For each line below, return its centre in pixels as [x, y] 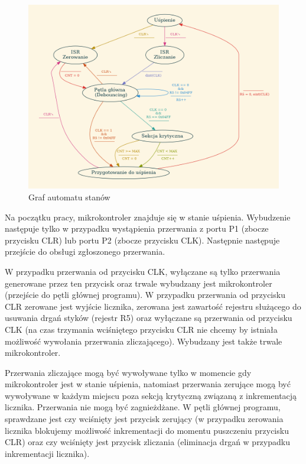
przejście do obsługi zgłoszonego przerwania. [85, 252]
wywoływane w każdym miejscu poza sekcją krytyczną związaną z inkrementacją [151, 395]
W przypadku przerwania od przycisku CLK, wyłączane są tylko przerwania [143, 271]
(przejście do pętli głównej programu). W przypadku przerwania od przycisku [145, 295]
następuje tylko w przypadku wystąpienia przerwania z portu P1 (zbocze [137, 228]
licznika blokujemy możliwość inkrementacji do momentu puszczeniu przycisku [147, 430]
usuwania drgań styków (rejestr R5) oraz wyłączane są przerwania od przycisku [149, 318]
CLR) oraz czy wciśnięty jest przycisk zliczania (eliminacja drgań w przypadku [147, 442]
